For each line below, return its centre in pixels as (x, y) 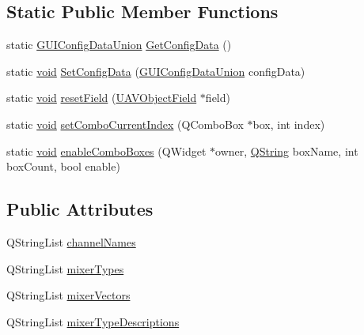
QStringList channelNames (71, 241)
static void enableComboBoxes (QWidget (106, 151)
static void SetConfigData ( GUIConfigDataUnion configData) (156, 71)
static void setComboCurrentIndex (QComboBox (125, 124)
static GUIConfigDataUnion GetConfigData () (119, 45)
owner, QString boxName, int (287, 151)
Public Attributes (80, 209)
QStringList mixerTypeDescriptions (93, 321)
